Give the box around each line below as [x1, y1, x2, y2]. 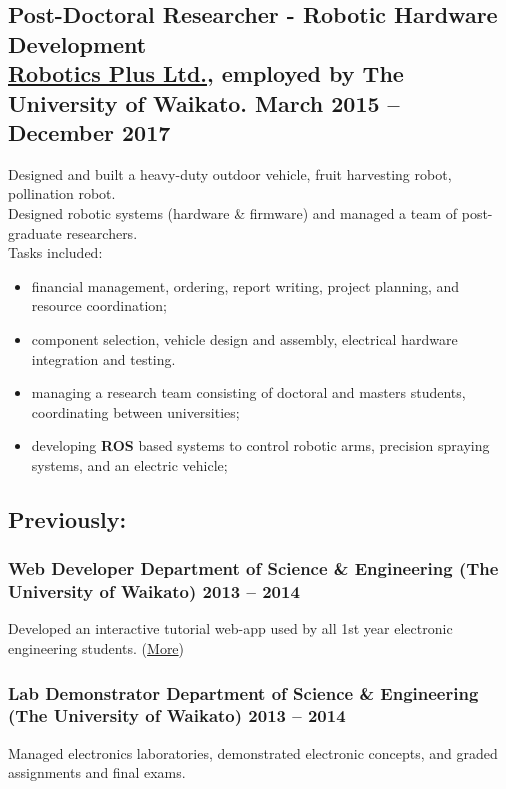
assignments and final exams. [8, 762, 186, 783]
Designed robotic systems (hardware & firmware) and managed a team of [8, 202, 458, 223]
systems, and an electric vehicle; [31, 454, 228, 475]
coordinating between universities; [31, 401, 240, 422]
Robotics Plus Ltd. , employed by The [8, 58, 404, 89]
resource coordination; [31, 295, 167, 316]
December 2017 [8, 116, 171, 147]
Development [8, 28, 147, 59]
